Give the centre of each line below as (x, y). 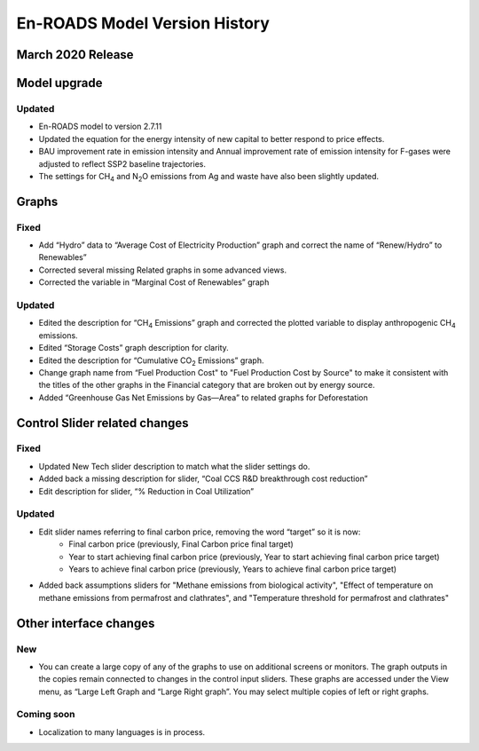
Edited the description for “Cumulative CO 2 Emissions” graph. (151, 361)
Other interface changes (86, 623)
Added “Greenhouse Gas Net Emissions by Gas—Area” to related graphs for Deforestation (203, 397)
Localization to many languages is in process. (122, 731)
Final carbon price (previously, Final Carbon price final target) (181, 544)
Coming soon (46, 715)
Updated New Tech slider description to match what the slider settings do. (174, 466)
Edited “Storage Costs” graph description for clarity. (134, 348)
